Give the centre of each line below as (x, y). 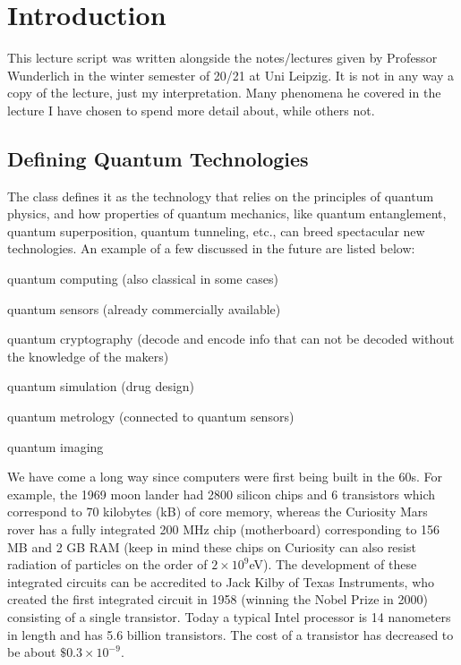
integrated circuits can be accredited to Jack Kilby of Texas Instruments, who (221, 581)
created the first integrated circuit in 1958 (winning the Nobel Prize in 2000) (218, 599)
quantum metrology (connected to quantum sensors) (151, 417)
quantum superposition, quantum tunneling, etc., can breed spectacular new (216, 230)
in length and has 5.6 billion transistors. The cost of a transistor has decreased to (230, 634)
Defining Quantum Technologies (158, 158)
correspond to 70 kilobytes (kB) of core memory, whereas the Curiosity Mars (218, 512)
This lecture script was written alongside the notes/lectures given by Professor (222, 58)
